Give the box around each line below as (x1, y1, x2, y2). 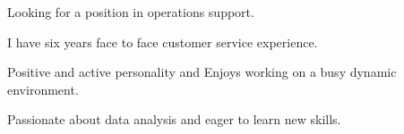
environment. (7, 80, 79, 98)
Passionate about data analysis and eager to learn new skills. (7, 110, 341, 129)
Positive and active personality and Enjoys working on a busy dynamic (7, 63, 397, 81)
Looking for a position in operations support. (7, 3, 254, 21)
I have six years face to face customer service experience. (7, 32, 318, 51)
